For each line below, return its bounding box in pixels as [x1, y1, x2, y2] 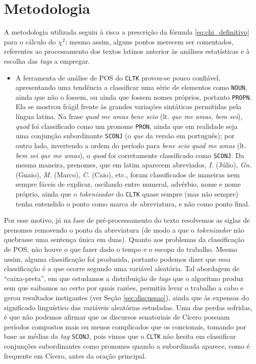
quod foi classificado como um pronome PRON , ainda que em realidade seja [15, 121, 238, 131]
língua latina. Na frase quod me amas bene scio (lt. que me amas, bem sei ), [15, 111, 243, 121]
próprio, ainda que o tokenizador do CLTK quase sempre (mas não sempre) [15, 189, 239, 199]
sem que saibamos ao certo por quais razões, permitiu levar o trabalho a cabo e [4, 283, 244, 293]
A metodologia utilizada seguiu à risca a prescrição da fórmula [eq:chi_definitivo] [4, 27, 250, 37]
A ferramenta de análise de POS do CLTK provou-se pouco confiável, [15, 72, 220, 82]
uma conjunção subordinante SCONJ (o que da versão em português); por [15, 130, 235, 141]
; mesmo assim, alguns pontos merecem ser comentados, [65, 36, 234, 46]
